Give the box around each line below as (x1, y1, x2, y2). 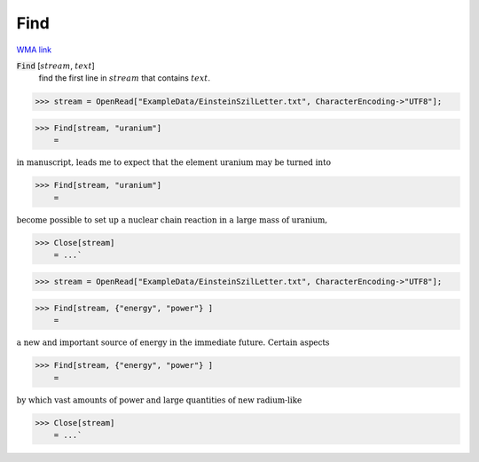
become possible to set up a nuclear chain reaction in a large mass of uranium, (16, 215, 328, 225)
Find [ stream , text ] (16, 60, 95, 71)
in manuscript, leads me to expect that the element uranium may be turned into (16, 158, 332, 168)
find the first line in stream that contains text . (38, 73, 211, 83)
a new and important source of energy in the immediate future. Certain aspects (16, 337, 330, 348)
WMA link (16, 44, 52, 55)
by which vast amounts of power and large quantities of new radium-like (16, 395, 302, 405)
